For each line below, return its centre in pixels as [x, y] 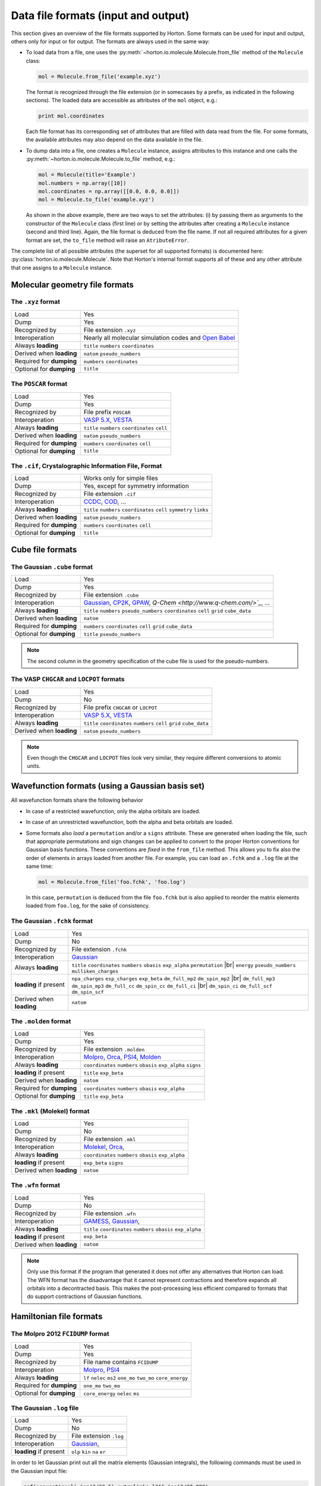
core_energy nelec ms [111, 1394]
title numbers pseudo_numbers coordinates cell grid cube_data [167, 611]
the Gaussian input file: [39, 1471]
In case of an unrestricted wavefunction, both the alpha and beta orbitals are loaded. [130, 822]
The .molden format [41, 1021]
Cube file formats [44, 550]
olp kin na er [89, 1452]
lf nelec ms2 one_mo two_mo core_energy [136, 1378]
